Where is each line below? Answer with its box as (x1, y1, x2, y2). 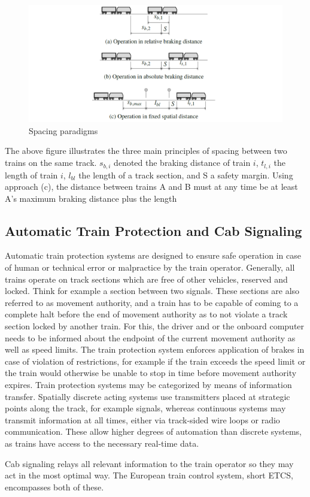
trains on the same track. (5, 156, 97, 169)
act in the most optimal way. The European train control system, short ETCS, (5, 469, 293, 481)
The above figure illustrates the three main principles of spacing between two (5, 144, 287, 157)
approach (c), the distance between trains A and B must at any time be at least (5, 180, 298, 193)
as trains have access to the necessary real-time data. (5, 437, 199, 449)
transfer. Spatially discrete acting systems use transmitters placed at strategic (5, 390, 290, 402)
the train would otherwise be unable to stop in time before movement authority (5, 366, 297, 379)
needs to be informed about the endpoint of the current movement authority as (5, 331, 296, 344)
